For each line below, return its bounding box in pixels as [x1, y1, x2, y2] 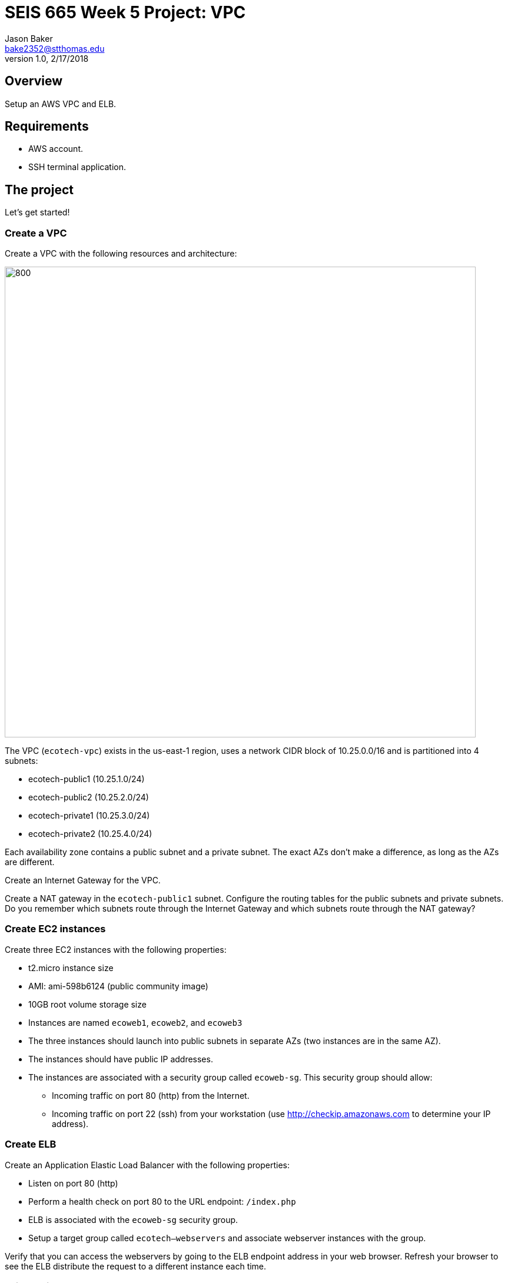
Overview [5, 74, 63, 89]
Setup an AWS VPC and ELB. [5, 98, 117, 109]
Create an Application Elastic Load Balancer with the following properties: [5, 1159, 290, 1170]
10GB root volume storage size [28, 999, 147, 1009]
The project [5, 182, 74, 197]
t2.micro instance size [28, 962, 114, 973]
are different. [5, 857, 55, 867]
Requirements [5, 119, 89, 134]
